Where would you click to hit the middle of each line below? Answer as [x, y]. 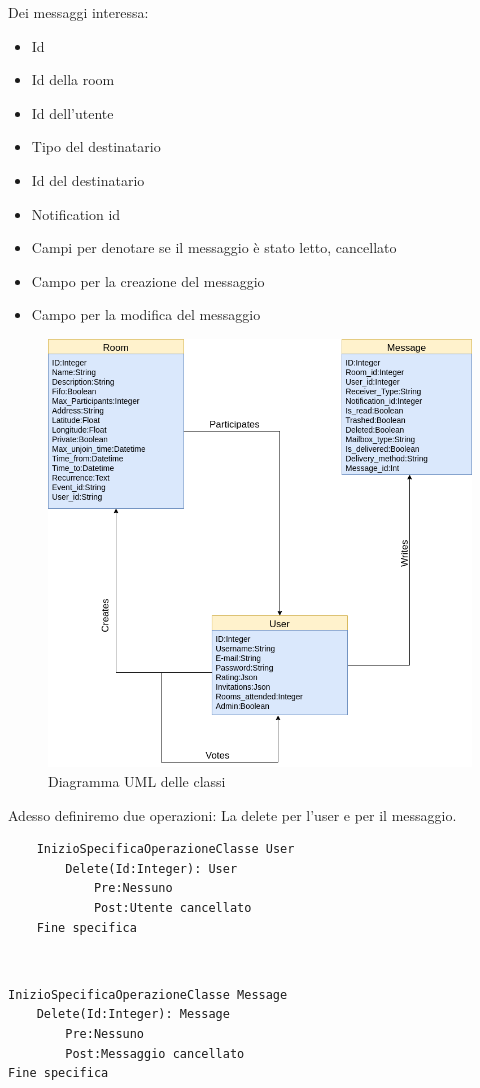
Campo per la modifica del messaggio [146, 314]
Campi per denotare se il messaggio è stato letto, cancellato [214, 247]
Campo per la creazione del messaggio [148, 280]
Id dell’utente [72, 112]
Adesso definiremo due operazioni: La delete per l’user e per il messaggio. [232, 814]
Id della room [73, 79]
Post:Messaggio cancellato [155, 1053]
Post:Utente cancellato [172, 908]
